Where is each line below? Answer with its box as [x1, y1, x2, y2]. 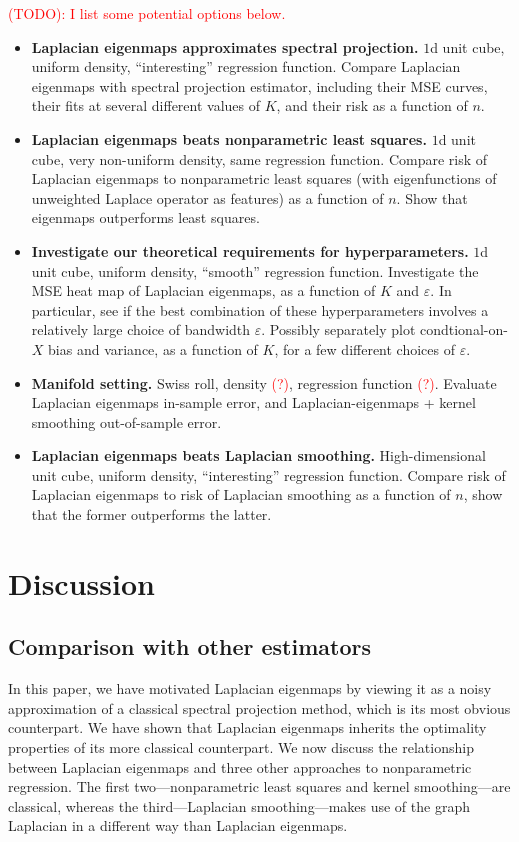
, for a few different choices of [274, 338, 456, 359]
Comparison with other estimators [8, 631, 371, 662]
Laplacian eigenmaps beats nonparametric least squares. [31, 128, 427, 149]
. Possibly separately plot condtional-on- [261, 319, 508, 340]
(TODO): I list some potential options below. [8, 3, 286, 23]
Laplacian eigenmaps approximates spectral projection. [31, 36, 419, 57]
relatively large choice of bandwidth [31, 319, 251, 340]
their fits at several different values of [31, 95, 261, 116]
